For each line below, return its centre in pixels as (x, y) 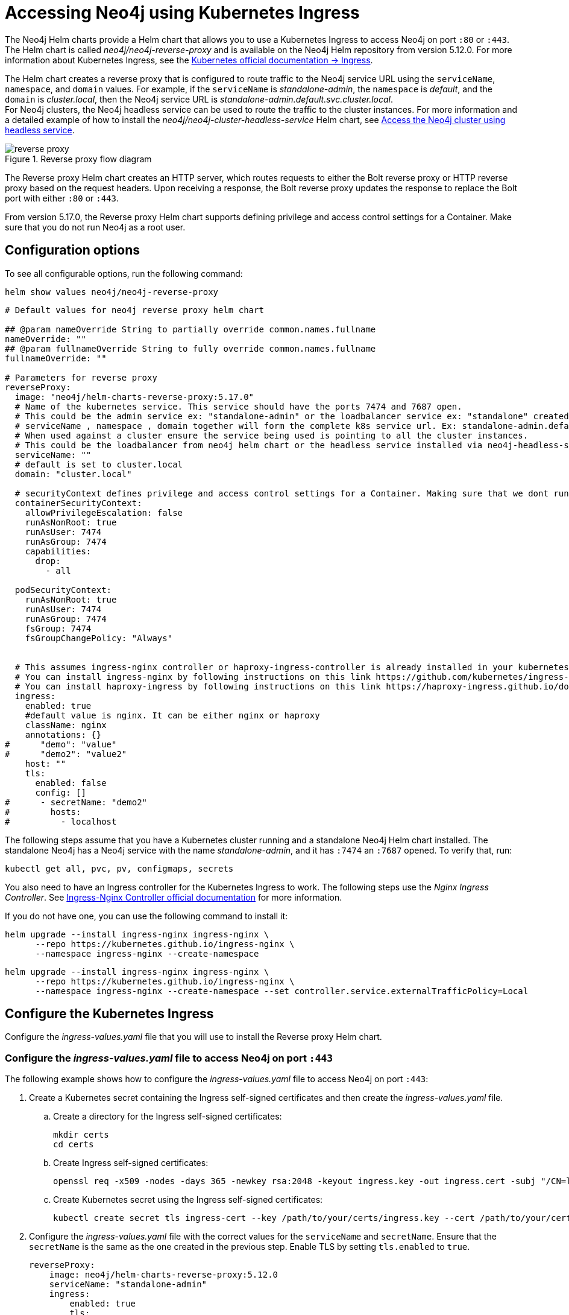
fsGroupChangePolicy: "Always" (99, 638)
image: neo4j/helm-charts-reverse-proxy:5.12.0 (164, 1275)
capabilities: (58, 551)
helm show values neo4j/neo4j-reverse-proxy (112, 292)
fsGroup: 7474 (58, 628)
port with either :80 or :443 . (62, 198)
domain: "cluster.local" (73, 474)
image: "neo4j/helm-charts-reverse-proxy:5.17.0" (134, 397)
